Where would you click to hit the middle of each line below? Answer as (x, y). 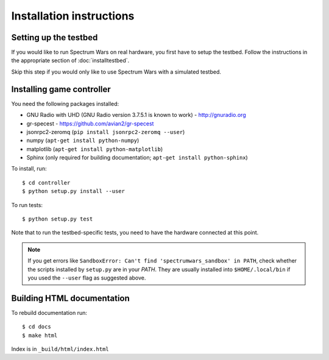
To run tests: (27, 205)
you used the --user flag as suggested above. (87, 278)
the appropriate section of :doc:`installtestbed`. (70, 60)
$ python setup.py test (58, 219)
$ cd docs (37, 327)
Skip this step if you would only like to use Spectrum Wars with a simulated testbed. (116, 72)
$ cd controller (46, 182)
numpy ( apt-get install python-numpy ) (83, 141)
